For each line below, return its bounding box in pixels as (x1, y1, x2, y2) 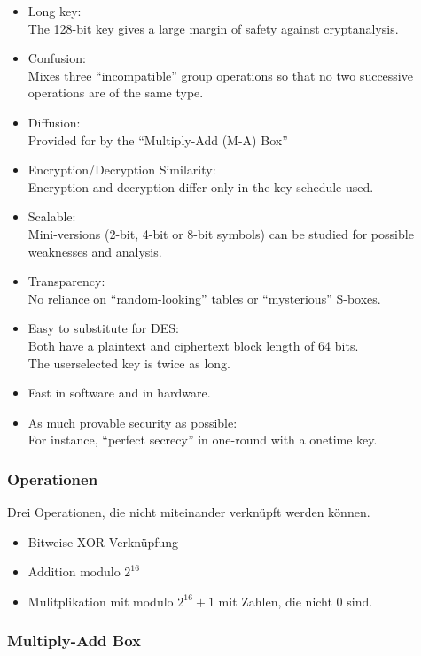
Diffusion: (27, 112, 81, 131)
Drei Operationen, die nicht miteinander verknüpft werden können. (7, 503, 370, 521)
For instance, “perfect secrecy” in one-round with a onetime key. (27, 430, 378, 449)
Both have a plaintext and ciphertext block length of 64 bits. (27, 336, 359, 354)
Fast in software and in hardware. (27, 383, 211, 402)
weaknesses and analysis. (27, 242, 162, 260)
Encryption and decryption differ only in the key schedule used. (27, 177, 374, 196)
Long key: (27, 2, 82, 19)
